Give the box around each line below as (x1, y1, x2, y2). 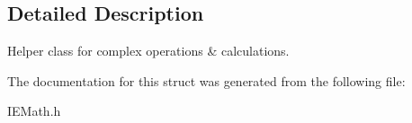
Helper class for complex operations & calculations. (7, 41, 290, 60)
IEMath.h (7, 101, 61, 120)
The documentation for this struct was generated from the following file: (7, 71, 406, 90)
